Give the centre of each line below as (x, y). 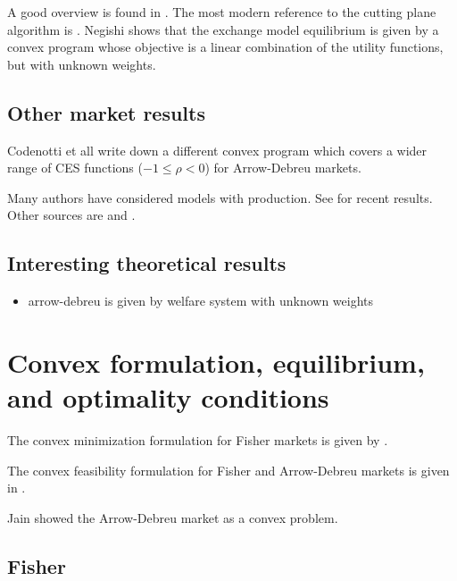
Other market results (106, 112)
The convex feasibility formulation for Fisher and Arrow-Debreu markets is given (228, 470)
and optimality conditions (168, 397)
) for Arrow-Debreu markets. (283, 168)
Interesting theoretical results (147, 263)
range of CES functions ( (75, 168)
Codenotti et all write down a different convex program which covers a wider (217, 150)
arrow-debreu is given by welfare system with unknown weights (201, 301)
